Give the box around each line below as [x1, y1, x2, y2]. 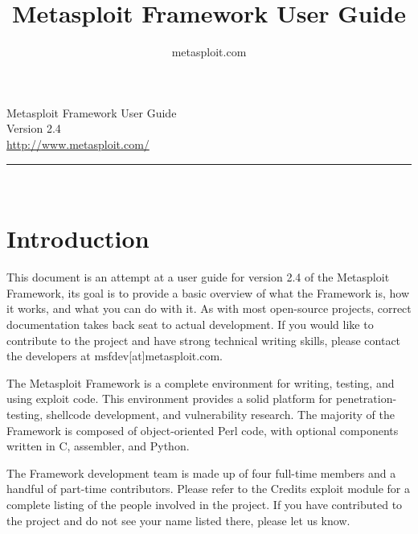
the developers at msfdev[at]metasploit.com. [6, 347, 223, 364]
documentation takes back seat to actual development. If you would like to [6, 316, 374, 332]
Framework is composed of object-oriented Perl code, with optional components [6, 421, 399, 438]
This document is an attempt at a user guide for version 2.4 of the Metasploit [6, 269, 390, 285]
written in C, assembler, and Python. [6, 437, 190, 454]
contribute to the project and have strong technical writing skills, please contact [6, 331, 401, 348]
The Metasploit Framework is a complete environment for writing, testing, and [6, 374, 395, 391]
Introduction [6, 222, 150, 255]
